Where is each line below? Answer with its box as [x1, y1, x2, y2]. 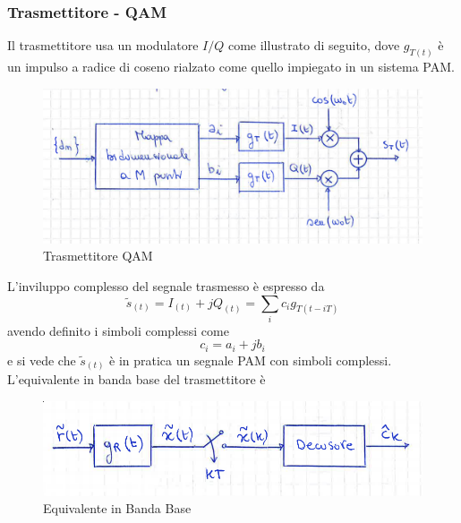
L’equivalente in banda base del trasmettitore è [7, 370, 266, 389]
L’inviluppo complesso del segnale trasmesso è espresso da [7, 276, 325, 295]
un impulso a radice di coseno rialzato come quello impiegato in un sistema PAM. [7, 57, 455, 76]
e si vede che [7, 350, 76, 369]
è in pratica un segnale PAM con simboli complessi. [109, 350, 392, 369]
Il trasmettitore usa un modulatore [7, 36, 199, 55]
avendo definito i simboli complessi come [7, 321, 229, 339]
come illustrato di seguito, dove [227, 36, 400, 55]
